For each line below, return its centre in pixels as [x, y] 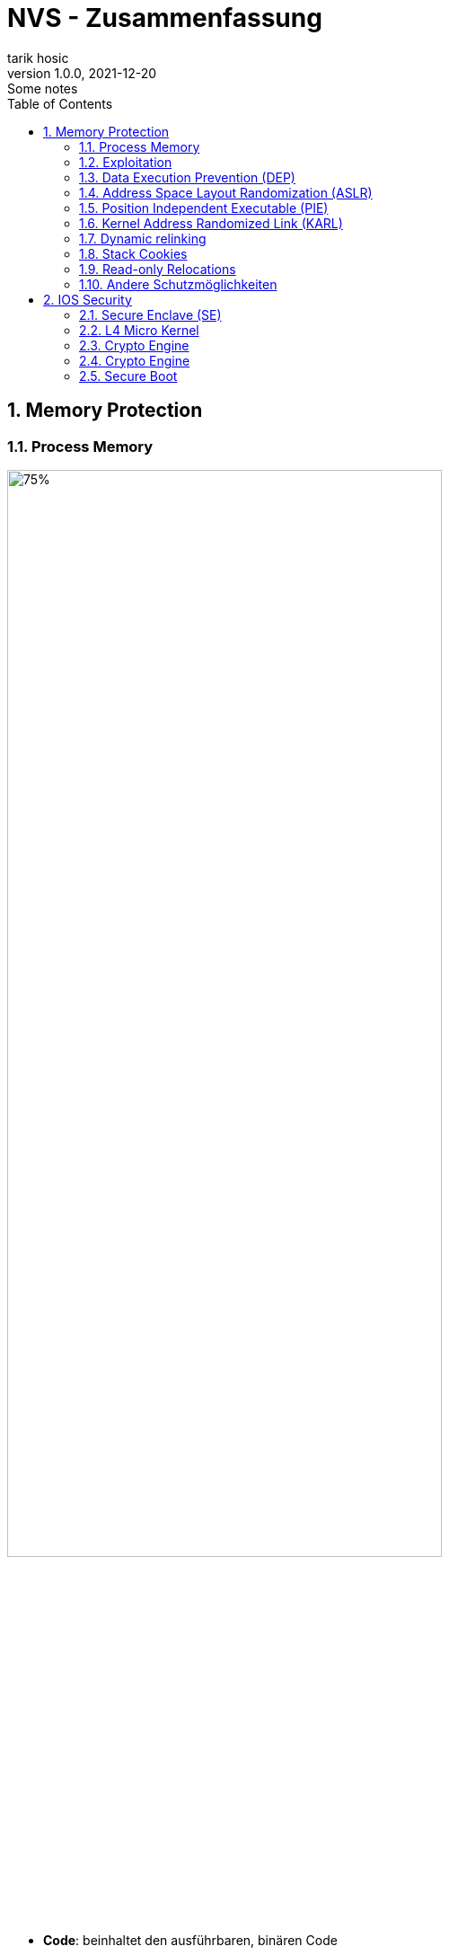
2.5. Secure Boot [128, 376]
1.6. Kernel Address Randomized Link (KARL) [211, 223]
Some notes [43, 88]
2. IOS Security [88, 299]
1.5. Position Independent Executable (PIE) [204, 208]
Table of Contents [60, 103]
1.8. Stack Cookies [133, 253]
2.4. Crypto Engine [135, 360]
